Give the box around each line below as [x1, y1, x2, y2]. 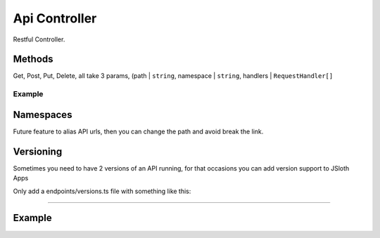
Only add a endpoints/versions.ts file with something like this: [13, 187, 191, 195]
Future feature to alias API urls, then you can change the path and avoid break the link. [13, 127, 264, 135]
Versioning [13, 145, 63, 157]
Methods [13, 53, 53, 65]
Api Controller [13, 11, 97, 26]
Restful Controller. [13, 35, 65, 44]
